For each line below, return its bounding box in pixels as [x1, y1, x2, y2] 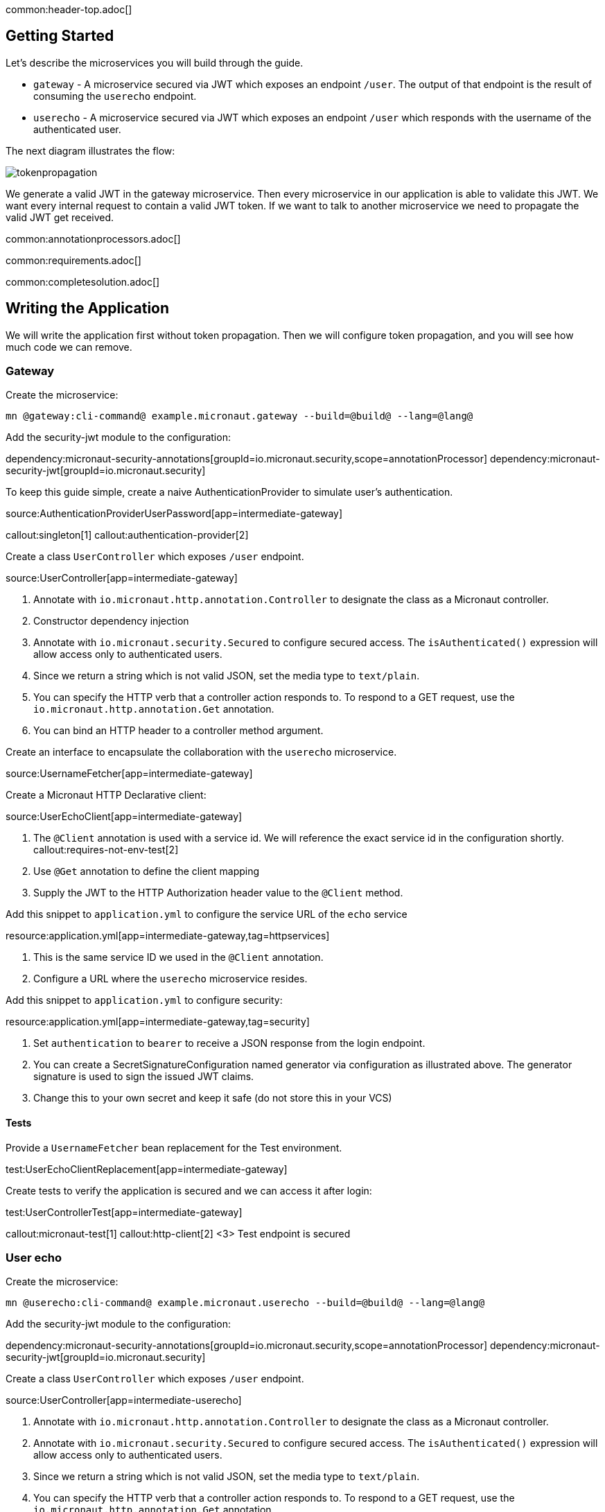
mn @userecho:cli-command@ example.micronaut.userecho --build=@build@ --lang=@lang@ [6, 1297, 485, 1309]
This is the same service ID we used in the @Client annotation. [33, 951, 324, 964]
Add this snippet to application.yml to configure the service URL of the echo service [6, 908, 407, 921]
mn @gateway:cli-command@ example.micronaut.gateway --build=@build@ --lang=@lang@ [6, 410, 473, 422]
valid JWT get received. [6, 211, 114, 223]
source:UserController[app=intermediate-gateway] [6, 572, 238, 584]
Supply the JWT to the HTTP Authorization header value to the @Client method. [33, 887, 403, 899]
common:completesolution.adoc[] [6, 275, 160, 288]
